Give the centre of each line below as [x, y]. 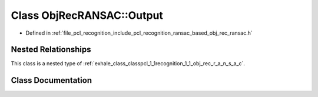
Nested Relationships [51, 50]
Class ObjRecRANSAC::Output [87, 15]
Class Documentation [52, 80]
